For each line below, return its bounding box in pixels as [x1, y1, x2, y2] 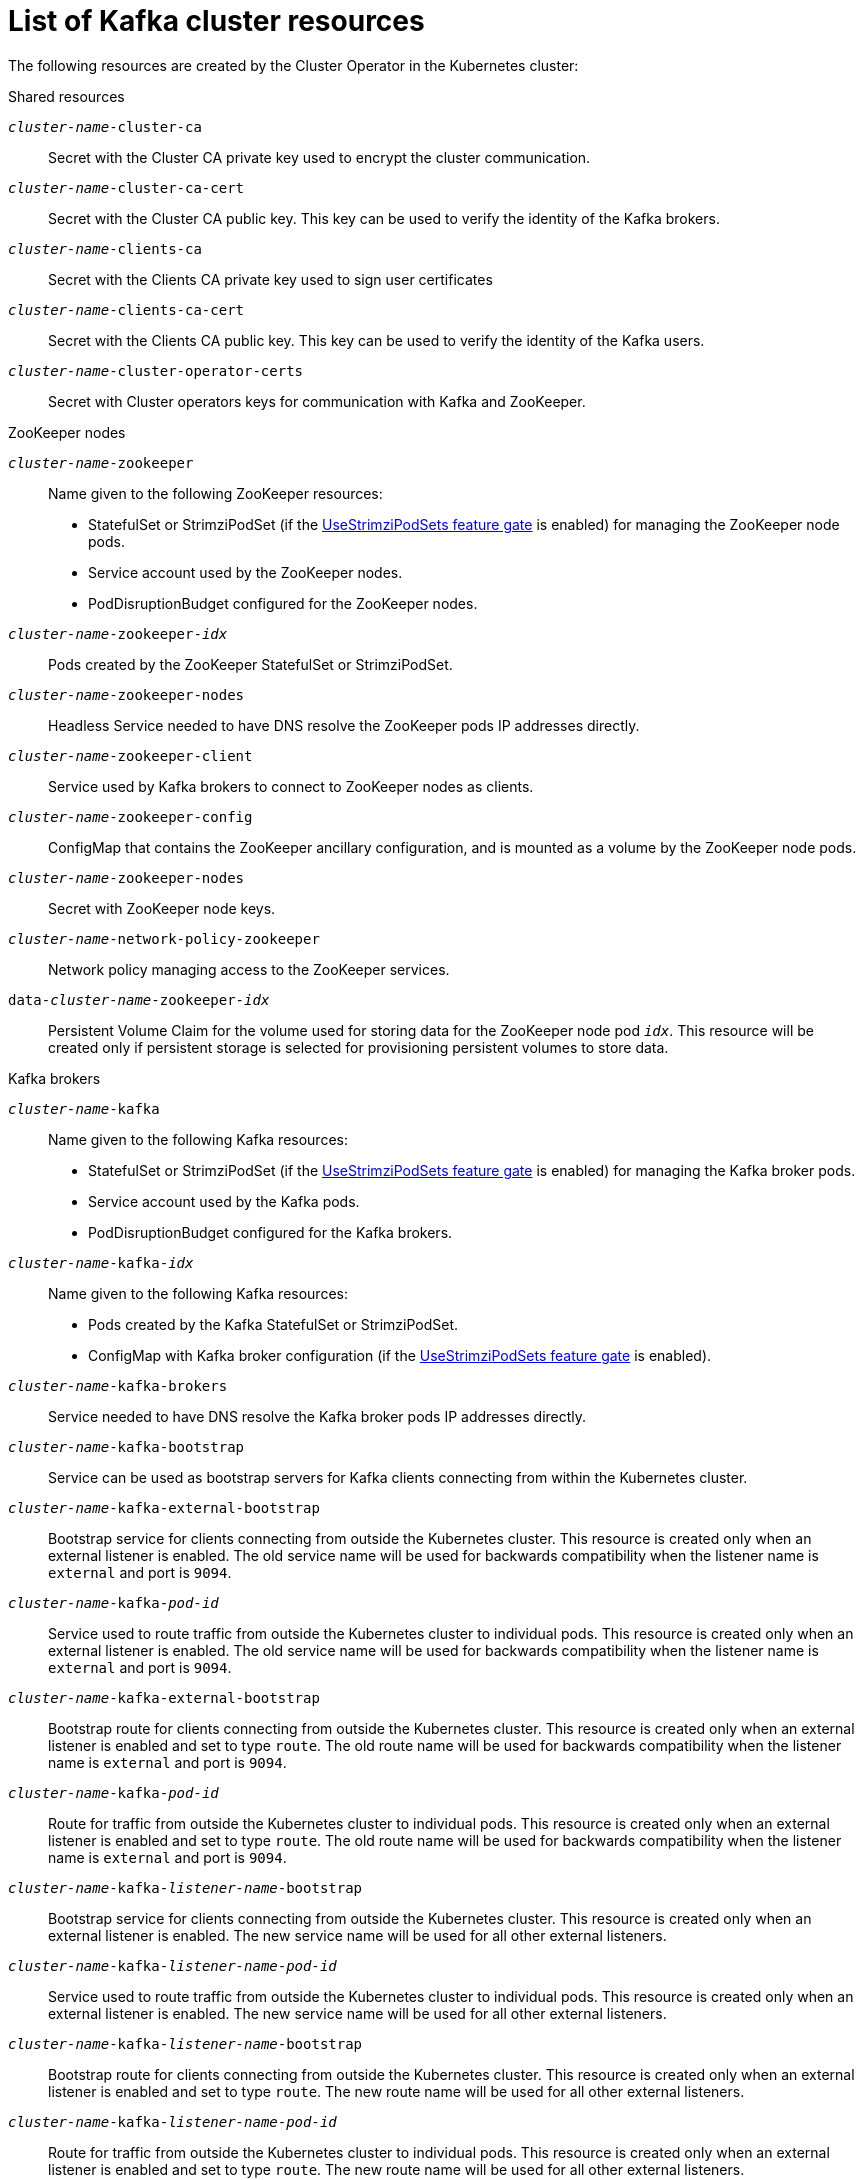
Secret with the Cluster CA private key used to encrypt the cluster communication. [48, 148, 591, 166]
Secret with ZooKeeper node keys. [48, 899, 276, 917]
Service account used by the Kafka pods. [88, 1192, 360, 1210]
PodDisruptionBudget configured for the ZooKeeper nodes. [88, 594, 478, 612]
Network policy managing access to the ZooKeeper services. [48, 960, 450, 978]
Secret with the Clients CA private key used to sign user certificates [48, 270, 493, 288]
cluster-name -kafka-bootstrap [8, 1438, 245, 1455]
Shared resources [8, 87, 125, 105]
